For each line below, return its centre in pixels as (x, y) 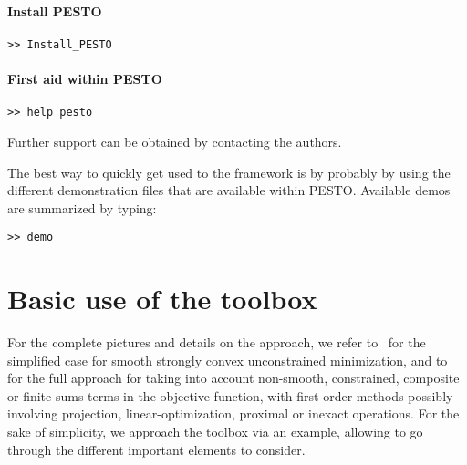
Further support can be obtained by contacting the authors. (175, 141)
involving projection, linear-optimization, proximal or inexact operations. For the (233, 413)
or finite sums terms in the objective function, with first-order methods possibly (230, 395)
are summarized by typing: (82, 207)
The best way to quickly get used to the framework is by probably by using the (229, 172)
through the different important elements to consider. (156, 449)
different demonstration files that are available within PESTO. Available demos (229, 190)
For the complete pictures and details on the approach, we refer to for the (217, 342)
